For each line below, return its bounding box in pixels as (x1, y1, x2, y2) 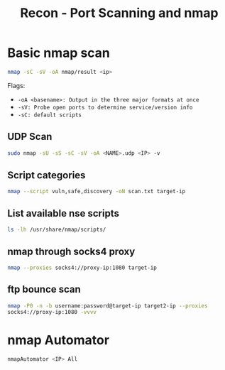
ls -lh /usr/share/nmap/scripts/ (7, 226, 106, 234)
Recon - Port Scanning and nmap (20, 5, 219, 21)
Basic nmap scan (7, 45, 110, 61)
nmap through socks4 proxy (7, 245, 136, 257)
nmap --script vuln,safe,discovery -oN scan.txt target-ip (7, 188, 186, 195)
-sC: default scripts (17, 111, 82, 119)
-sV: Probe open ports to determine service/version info (17, 104, 193, 111)
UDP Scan (7, 131, 53, 143)
